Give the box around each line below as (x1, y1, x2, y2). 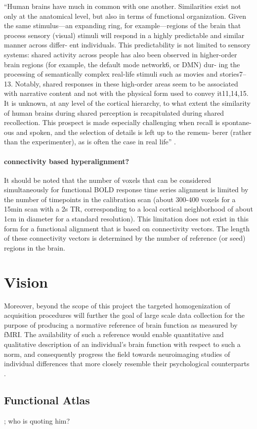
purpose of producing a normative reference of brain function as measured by (4, 319, 238, 330)
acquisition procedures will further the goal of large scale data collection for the (4, 310, 245, 320)
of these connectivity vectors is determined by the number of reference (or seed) (4, 233, 246, 243)
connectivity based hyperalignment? (4, 156, 129, 166)
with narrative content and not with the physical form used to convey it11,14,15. (4, 88, 249, 98)
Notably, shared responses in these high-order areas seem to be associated (15, 78, 238, 88)
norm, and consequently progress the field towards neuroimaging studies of (4, 348, 230, 359)
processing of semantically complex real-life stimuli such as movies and (4, 69, 218, 79)
